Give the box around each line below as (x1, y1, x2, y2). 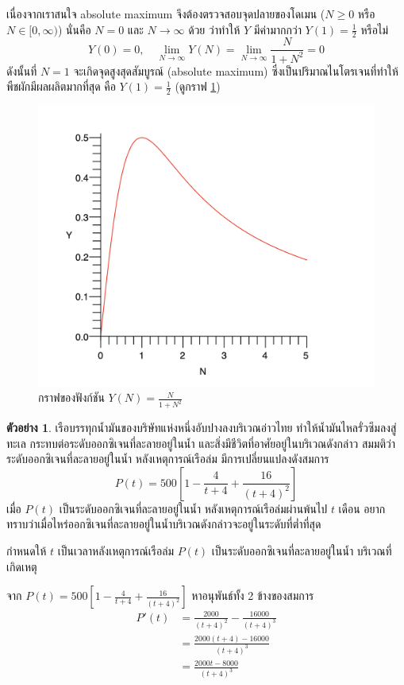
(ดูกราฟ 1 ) (175, 78, 221, 95)
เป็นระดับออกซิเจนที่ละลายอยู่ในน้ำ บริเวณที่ (211, 543, 392, 559)
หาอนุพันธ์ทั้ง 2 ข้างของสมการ (191, 587, 314, 604)
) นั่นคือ (57, 21, 91, 37)
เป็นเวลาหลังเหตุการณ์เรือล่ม (57, 543, 174, 559)
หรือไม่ (360, 21, 388, 37)
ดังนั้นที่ (6, 62, 37, 79)
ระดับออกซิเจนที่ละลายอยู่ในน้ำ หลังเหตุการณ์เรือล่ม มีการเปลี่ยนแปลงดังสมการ (6, 450, 329, 467)
